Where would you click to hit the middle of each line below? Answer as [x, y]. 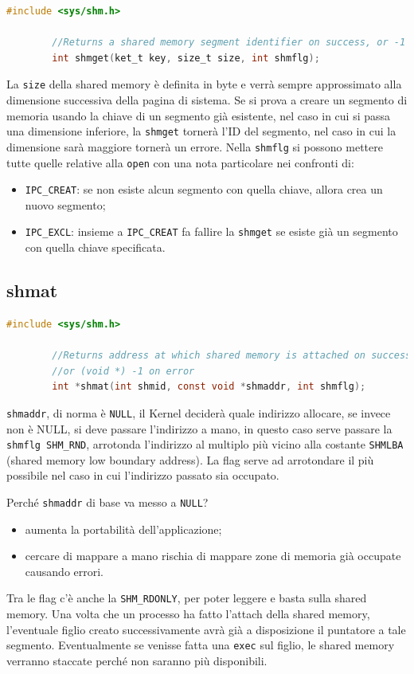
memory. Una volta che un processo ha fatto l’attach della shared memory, [188, 614]
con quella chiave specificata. [95, 247]
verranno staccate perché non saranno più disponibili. [137, 660]
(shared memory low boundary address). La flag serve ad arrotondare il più [190, 459]
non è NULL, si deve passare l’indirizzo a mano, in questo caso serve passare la [199, 428]
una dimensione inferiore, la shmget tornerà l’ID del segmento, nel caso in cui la [201, 131]
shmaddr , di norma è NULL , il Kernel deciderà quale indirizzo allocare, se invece [199, 412]
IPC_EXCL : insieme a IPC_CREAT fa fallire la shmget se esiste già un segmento [211, 231]
